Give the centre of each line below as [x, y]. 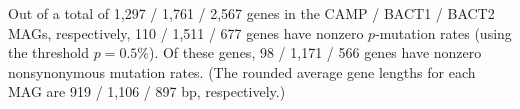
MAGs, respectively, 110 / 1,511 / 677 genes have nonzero [186, 32]
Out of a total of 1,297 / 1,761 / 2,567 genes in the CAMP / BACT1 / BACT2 [251, 13]
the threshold [49, 52]
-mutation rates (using [443, 32]
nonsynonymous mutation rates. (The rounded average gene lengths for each [242, 71]
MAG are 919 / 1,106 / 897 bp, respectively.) [147, 91]
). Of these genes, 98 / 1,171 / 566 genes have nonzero [315, 52]
